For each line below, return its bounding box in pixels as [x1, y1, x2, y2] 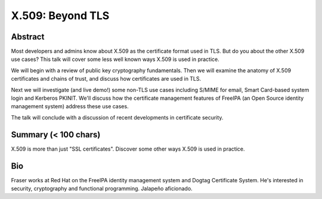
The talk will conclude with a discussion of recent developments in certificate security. [11, 114, 224, 121]
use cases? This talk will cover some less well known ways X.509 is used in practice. [11, 56, 220, 63]
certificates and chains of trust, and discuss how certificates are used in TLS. [11, 75, 202, 82]
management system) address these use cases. [11, 103, 129, 110]
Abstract [11, 32, 45, 42]
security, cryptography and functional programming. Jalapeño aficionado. [11, 185, 193, 192]
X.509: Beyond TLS [11, 9, 110, 22]
